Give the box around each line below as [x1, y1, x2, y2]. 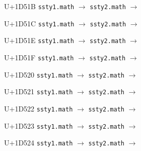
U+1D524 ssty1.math [4, 137, 73, 148]
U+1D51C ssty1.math [4, 18, 75, 28]
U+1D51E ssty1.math [4, 35, 74, 46]
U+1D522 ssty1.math [4, 103, 73, 114]
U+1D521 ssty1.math [4, 86, 73, 97]
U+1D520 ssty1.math [4, 69, 73, 80]
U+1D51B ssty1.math [4, 1, 75, 11]
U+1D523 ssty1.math [4, 120, 73, 131]
